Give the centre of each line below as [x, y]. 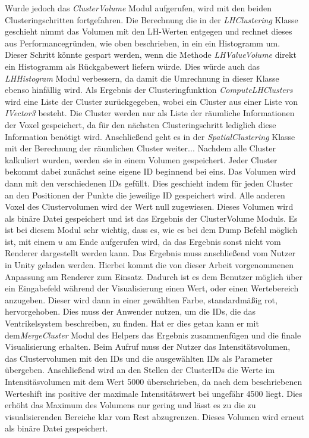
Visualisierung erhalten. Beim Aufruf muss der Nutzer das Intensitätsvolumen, [148, 347]
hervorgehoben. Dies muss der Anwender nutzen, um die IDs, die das [130, 311]
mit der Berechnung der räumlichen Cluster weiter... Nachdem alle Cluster [140, 148]
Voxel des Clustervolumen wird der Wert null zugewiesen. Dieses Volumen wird [149, 206]
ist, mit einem [30, 241]
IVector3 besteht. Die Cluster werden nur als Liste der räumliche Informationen [150, 113]
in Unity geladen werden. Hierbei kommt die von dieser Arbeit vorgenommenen [149, 265]
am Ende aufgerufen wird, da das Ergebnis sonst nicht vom [173, 241]
